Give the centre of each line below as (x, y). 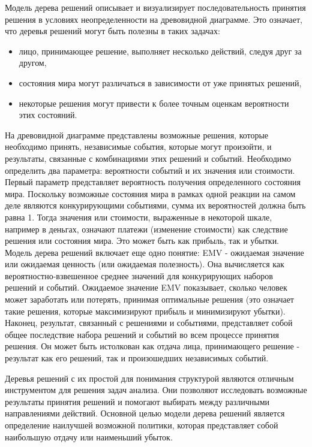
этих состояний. (48, 115)
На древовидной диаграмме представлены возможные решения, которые (137, 135)
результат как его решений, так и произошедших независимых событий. (137, 358)
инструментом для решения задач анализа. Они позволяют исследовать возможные (156, 390)
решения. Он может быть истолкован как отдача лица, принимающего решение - (152, 346)
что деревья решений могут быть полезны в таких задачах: (112, 31)
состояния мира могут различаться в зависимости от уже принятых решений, (160, 82)
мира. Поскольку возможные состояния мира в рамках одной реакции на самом (150, 193)
